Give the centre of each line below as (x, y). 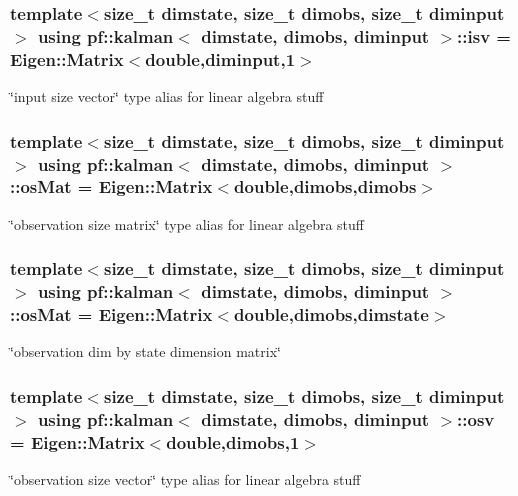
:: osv (476, 418)
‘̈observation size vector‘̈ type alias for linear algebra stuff (185, 479)
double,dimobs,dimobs (325, 186)
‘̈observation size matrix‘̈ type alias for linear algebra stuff (187, 223)
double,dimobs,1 (233, 441)
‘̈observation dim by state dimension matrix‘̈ (145, 351)
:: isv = (484, 35)
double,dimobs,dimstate (331, 314)
